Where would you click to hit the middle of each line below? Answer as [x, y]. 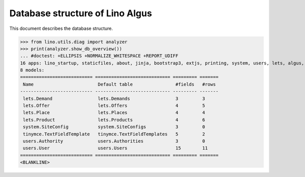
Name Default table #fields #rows [119, 84]
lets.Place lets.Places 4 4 [114, 113]
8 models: [32, 70]
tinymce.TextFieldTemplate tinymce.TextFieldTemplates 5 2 [114, 134]
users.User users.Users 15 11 [115, 148]
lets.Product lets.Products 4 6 [114, 120]
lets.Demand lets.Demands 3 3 [114, 98]
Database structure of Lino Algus [81, 13]
